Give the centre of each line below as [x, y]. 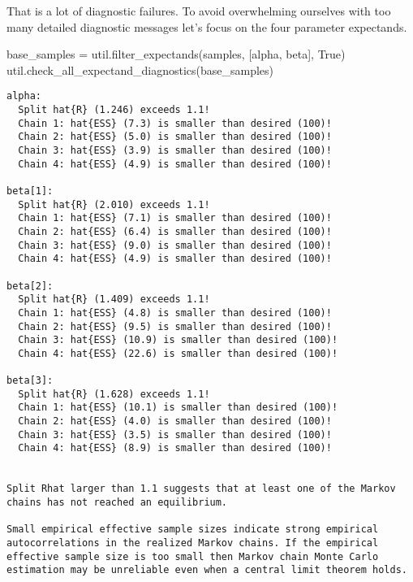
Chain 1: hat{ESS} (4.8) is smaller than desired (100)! [175, 313]
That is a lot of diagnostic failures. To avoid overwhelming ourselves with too [199, 11]
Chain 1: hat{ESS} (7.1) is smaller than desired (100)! [175, 218]
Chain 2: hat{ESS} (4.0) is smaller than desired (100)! [175, 421]
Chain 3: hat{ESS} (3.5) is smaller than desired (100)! [175, 434]
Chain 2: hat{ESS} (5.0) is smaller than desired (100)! [175, 137]
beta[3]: [30, 381]
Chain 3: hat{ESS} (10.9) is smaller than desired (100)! [178, 340]
